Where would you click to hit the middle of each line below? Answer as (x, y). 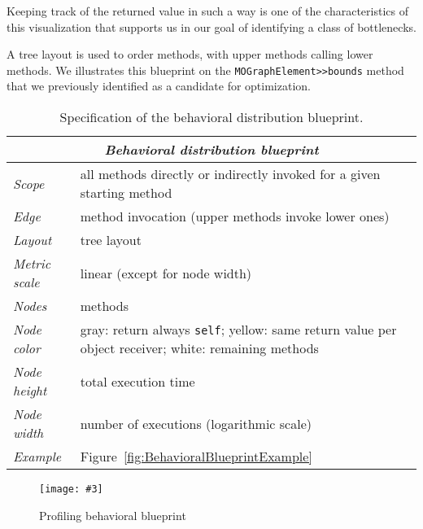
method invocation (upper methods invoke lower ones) (235, 216)
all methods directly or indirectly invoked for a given (230, 174)
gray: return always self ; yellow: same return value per (238, 330)
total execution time (137, 381)
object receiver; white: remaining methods (199, 348)
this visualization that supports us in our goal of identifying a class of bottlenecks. (211, 26)
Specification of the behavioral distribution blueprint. (211, 117)
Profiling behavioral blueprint (113, 515)
